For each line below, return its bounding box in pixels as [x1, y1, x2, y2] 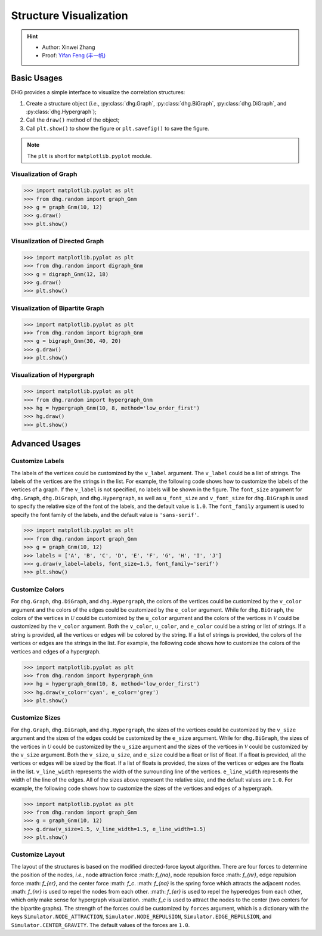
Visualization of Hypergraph [11, 371, 95, 379]
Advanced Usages [11, 439, 81, 449]
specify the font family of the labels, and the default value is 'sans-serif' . [11, 511, 199, 518]
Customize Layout [11, 850, 65, 858]
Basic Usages [11, 73, 63, 83]
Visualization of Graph [11, 170, 78, 178]
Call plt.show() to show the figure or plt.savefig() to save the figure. [26, 125, 209, 132]
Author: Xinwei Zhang [42, 44, 95, 51]
